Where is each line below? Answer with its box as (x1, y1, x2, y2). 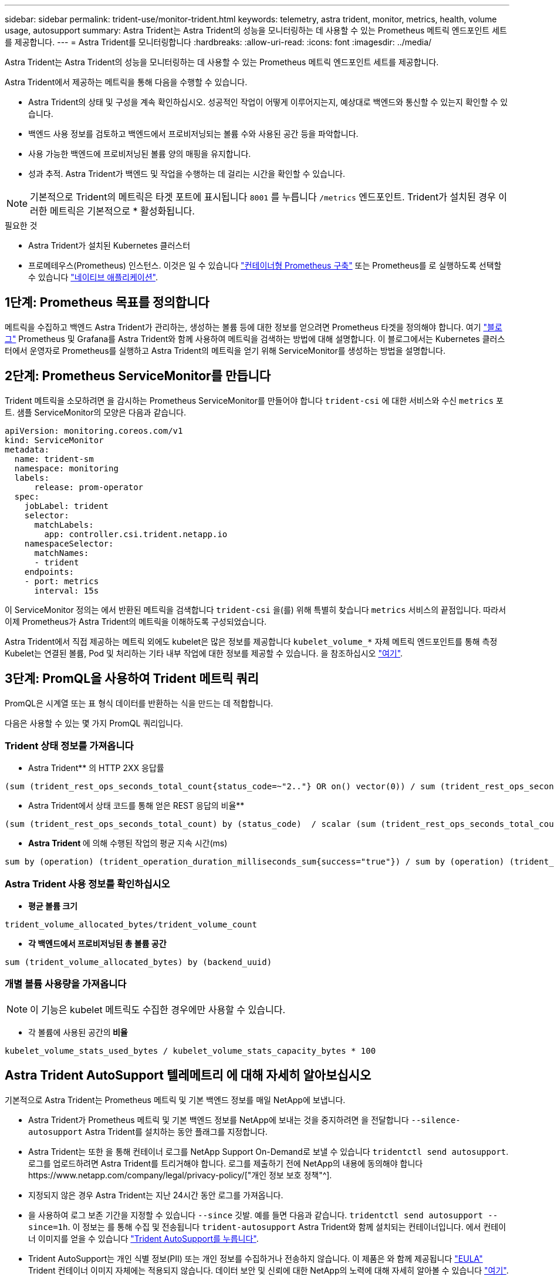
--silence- (411, 1115, 461, 1125)
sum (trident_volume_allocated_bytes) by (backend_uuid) (5, 957, 272, 967)
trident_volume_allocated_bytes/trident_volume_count (5, 920, 257, 930)
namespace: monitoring (14, 463, 119, 473)
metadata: (5, 444, 49, 454)
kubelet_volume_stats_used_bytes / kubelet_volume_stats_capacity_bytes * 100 (5, 1046, 376, 1056)
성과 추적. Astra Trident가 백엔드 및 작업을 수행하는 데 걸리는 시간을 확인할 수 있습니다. (28, 169, 345, 179)
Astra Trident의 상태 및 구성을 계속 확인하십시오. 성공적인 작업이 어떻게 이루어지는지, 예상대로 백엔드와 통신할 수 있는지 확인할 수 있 (28, 97, 508, 107)
